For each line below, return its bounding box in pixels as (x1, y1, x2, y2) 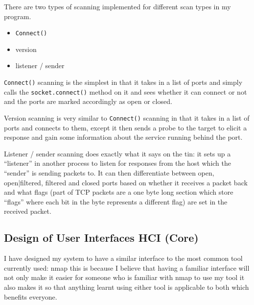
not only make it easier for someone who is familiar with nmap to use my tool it (4, 272, 245, 282)
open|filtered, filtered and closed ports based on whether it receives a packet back (4, 177, 248, 187)
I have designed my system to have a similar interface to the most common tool (4, 253, 243, 263)
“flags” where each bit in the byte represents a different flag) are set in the (4, 196, 228, 206)
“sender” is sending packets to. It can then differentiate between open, (4, 167, 214, 178)
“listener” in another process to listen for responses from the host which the (4, 158, 231, 168)
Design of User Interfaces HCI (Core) (4, 230, 199, 245)
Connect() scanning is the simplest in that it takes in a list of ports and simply (4, 77, 243, 87)
